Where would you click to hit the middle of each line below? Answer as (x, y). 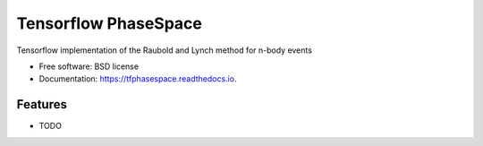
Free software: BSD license (89, 66)
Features (42, 104)
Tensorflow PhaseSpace (110, 23)
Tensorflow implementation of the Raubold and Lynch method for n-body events (165, 50)
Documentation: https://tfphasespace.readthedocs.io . (138, 79)
